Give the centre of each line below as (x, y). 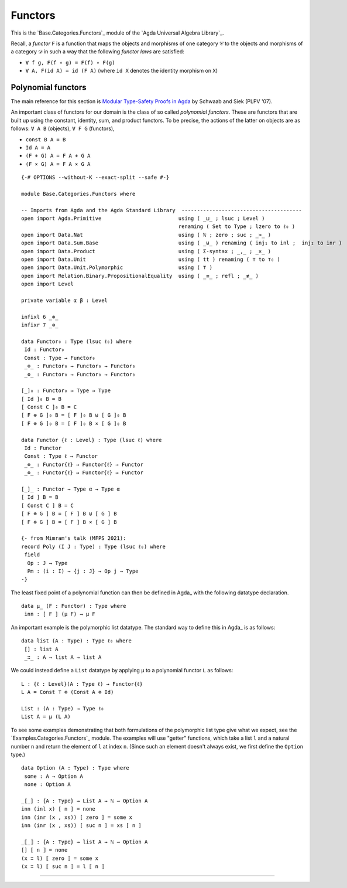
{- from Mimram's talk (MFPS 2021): (74, 538)
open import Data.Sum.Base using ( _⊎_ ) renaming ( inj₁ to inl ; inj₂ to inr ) (182, 243)
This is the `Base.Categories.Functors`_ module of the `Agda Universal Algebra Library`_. (117, 33)
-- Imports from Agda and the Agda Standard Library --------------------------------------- (162, 210)
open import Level (48, 284)
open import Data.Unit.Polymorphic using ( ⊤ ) (117, 268)
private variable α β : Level (65, 300)
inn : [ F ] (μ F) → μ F (60, 614)
